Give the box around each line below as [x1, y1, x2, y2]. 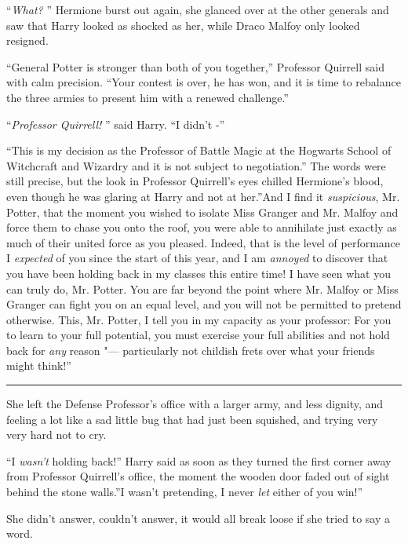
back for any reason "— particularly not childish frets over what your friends [6, 341, 375, 358]
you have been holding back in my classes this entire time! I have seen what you [6, 265, 391, 281]
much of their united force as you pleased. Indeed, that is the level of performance [6, 234, 401, 250]
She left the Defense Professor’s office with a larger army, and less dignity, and [6, 396, 384, 412]
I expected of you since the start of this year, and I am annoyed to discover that [6, 250, 388, 266]
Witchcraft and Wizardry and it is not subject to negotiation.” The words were [6, 157, 386, 173]
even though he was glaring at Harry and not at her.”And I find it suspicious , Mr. [6, 188, 400, 204]
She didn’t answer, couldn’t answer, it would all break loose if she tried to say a [6, 509, 390, 526]
